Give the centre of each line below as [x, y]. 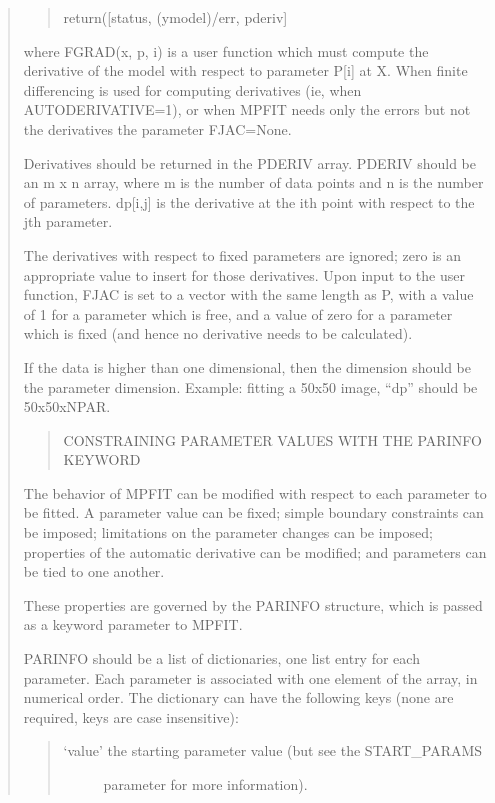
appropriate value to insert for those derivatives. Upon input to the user [244, 274]
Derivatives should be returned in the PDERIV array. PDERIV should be [249, 162]
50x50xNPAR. [67, 406]
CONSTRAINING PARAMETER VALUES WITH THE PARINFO [272, 439]
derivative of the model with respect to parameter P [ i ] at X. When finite [245, 70]
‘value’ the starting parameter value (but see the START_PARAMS [273, 750]
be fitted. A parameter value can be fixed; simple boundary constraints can [253, 512]
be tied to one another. [94, 571]
